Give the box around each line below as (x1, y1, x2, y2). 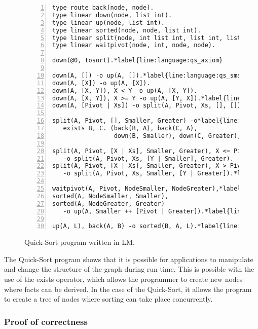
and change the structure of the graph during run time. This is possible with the (4, 264, 254, 274)
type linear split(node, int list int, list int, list (52, 34, 241, 42)
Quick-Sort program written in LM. (24, 237, 135, 247)
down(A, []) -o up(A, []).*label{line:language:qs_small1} (52, 71, 255, 79)
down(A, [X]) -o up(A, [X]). (52, 79, 151, 87)
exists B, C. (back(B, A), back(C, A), (63, 125, 198, 132)
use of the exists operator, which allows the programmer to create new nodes (4, 274, 243, 284)
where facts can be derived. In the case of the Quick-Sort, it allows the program (4, 283, 252, 294)
